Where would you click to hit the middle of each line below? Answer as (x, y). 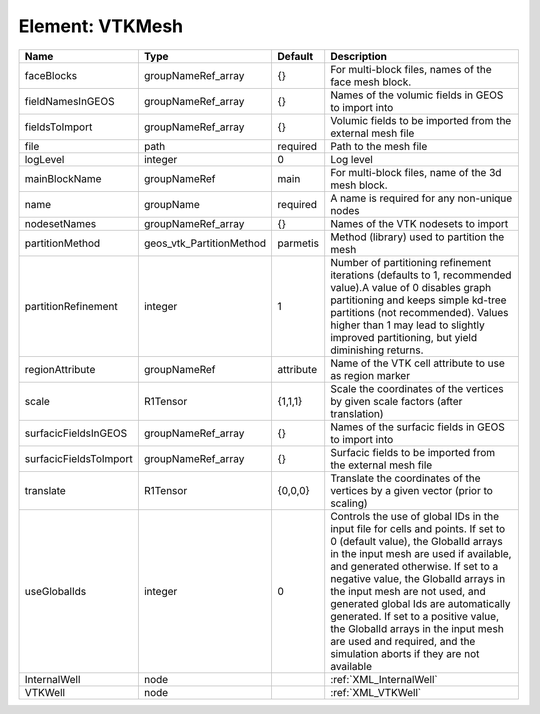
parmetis (298, 243)
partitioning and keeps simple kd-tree (418, 300)
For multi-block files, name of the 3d (416, 172)
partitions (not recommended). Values (419, 312)
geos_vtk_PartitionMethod (205, 243)
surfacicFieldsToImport (79, 458)
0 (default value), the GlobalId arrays (417, 541)
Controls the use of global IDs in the (415, 516)
